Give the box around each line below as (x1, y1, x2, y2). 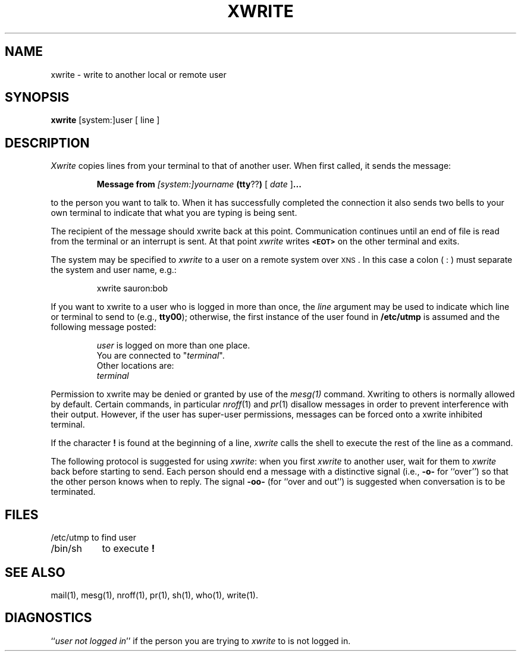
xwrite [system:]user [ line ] (51, 115, 160, 125)
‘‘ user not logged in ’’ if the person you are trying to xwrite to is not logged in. (51, 635, 351, 646)
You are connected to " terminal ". (96, 350, 225, 361)
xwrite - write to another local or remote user (51, 69, 227, 80)
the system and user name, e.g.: (51, 265, 177, 275)
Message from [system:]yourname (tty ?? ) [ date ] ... (96, 179, 302, 190)
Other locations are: (96, 360, 174, 371)
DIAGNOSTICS (5, 610, 92, 626)
